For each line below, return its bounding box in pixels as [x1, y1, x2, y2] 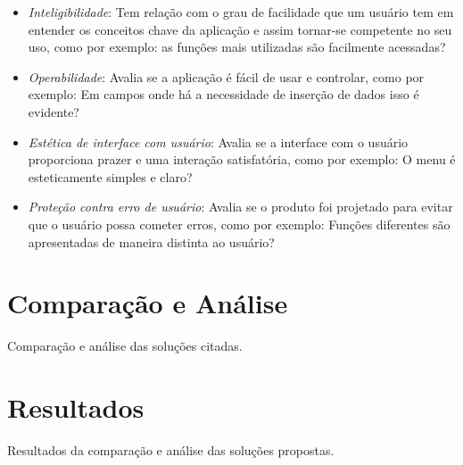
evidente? [28, 102, 79, 120]
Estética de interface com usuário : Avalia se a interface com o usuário [28, 132, 409, 151]
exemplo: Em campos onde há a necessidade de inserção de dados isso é [28, 85, 419, 104]
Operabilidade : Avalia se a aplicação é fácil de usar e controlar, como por [28, 67, 425, 86]
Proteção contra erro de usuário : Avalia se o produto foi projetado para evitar [28, 197, 453, 216]
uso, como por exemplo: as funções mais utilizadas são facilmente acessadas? [28, 37, 446, 56]
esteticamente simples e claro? [28, 167, 193, 186]
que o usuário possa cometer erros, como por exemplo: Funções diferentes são [28, 214, 451, 233]
